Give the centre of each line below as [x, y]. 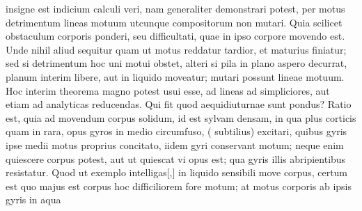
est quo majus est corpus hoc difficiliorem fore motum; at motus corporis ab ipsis [179, 186]
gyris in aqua [33, 200]
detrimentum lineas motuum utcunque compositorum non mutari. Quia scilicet [174, 22]
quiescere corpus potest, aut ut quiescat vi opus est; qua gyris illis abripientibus [176, 158]
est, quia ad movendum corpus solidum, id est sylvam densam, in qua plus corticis [181, 117]
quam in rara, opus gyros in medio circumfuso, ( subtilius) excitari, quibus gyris [176, 131]
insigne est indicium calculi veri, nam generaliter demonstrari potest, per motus [175, 8]
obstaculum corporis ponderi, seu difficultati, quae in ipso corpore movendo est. [175, 36]
